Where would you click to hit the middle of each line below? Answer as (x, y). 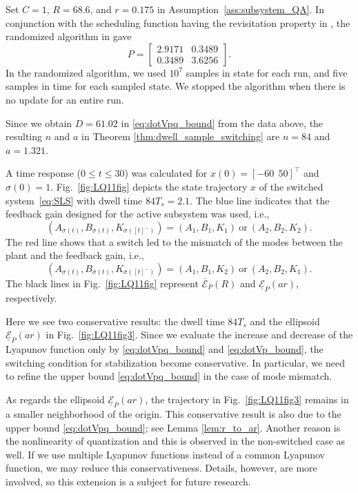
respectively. (31, 297)
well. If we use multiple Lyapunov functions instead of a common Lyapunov (166, 454)
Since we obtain (39, 123)
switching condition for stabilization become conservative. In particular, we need (175, 362)
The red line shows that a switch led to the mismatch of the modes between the (174, 241)
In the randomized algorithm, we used (86, 72)
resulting (24, 136)
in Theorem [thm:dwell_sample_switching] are (181, 136)
